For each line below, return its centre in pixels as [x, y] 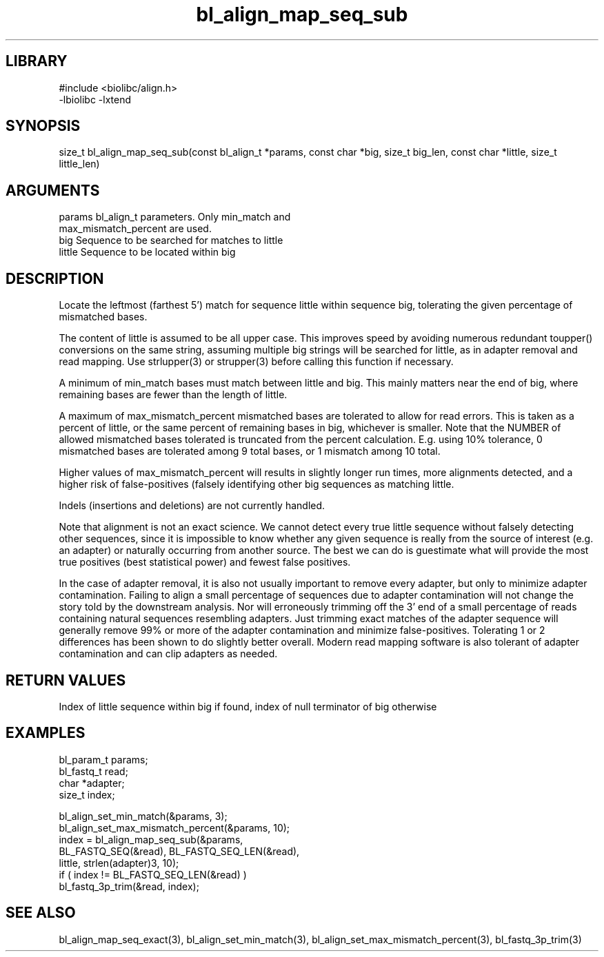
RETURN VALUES [66, 680]
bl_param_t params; [103, 759]
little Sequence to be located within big [147, 252]
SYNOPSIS [43, 126]
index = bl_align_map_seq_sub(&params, [151, 839]
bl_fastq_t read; [93, 771]
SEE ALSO [41, 913]
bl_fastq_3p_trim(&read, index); [129, 886]
